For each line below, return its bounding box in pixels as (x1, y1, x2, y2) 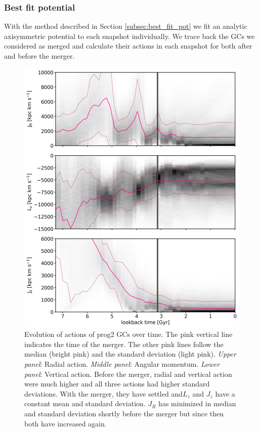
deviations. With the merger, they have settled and (24, 388, 183, 399)
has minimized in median (158, 398, 236, 409)
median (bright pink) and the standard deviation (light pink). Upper (24, 349, 236, 359)
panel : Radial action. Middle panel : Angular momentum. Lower (24, 358, 220, 369)
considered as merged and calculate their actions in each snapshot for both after (4, 40, 252, 51)
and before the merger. (4, 51, 75, 61)
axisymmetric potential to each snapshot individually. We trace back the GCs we (4, 30, 255, 41)
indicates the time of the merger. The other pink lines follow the (24, 338, 224, 349)
